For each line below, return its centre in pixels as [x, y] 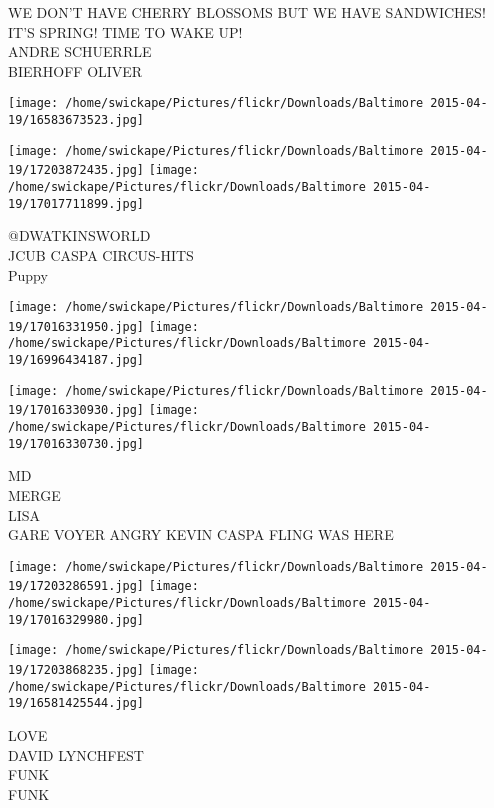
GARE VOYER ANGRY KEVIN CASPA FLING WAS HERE [201, 534]
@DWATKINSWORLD [79, 235]
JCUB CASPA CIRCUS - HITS [101, 254]
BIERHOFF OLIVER [75, 70]
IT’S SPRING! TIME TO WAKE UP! [125, 31]
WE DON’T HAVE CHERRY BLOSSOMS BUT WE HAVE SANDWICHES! [247, 12]
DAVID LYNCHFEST [76, 754]
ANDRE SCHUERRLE [80, 51]
